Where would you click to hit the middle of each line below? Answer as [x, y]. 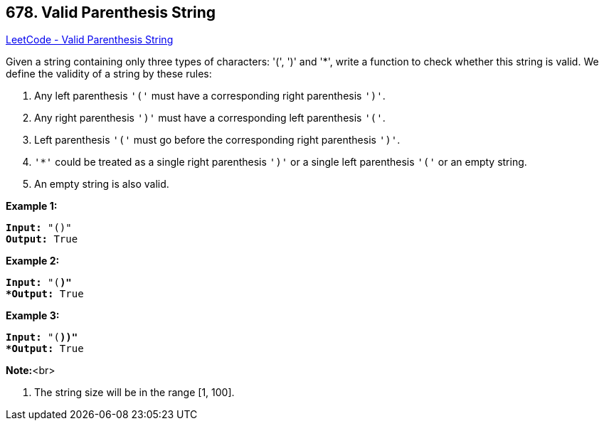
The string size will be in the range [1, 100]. [134, 393]
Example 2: [33, 261]
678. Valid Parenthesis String [111, 12]
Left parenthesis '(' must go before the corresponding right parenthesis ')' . [217, 140]
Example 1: [32, 206]
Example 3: [33, 316]
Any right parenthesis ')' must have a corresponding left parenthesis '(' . [210, 118]
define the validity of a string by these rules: [109, 74]
